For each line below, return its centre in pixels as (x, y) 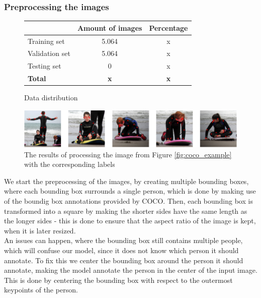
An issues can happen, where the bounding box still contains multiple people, (123, 240)
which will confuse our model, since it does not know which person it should (121, 250)
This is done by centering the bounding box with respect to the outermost (118, 280)
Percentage (168, 27)
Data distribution (51, 98)
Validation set (49, 53)
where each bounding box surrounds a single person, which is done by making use (130, 191)
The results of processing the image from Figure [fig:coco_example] (128, 154)
